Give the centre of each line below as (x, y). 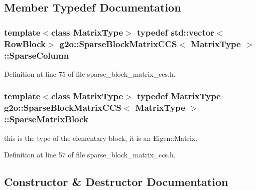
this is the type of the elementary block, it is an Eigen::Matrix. (101, 138)
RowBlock (25, 43)
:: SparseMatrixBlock (46, 119)
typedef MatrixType (179, 96)
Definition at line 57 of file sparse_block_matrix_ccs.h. (90, 155)
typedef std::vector (176, 32)
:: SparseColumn (37, 55)
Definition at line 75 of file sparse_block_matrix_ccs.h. (90, 73)
